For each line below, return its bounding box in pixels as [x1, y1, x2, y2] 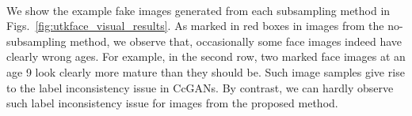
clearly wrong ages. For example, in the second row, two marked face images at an [6, 48, 406, 65]
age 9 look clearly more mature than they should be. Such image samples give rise [6, 63, 405, 80]
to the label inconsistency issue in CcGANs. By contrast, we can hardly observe [6, 79, 394, 95]
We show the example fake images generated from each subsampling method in [6, 2, 391, 18]
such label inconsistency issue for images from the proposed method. [6, 95, 338, 111]
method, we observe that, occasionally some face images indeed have [70, 32, 402, 49]
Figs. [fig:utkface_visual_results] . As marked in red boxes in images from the [6, 17, 384, 34]
